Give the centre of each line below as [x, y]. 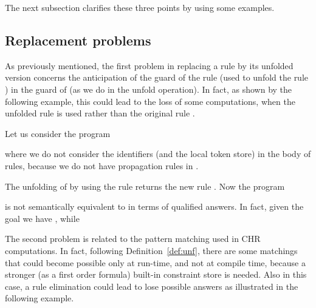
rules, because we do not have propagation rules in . [102, 165]
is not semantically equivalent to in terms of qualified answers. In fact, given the [154, 206]
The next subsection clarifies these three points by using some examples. [140, 7]
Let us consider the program [58, 133]
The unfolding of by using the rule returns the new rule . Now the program [145, 186]
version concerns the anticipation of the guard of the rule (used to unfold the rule [157, 77]
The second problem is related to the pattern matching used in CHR [133, 239]
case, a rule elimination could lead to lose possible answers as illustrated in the [152, 286]
